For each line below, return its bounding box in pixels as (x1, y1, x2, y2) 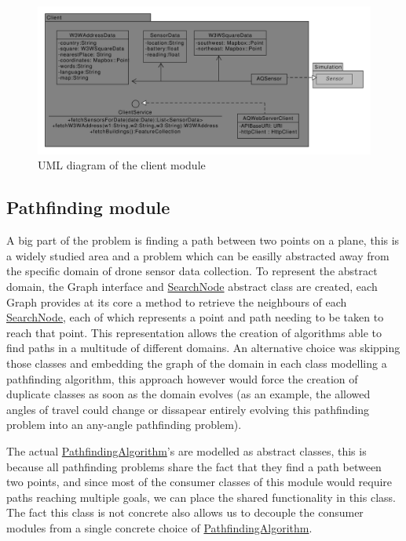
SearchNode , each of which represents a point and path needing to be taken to (6, 309, 384, 325)
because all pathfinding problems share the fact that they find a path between (6, 458, 382, 474)
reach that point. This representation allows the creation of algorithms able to (6, 324, 382, 340)
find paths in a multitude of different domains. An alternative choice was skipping (6, 339, 401, 356)
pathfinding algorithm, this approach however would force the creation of (6, 370, 358, 387)
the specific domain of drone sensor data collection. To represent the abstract (6, 263, 378, 279)
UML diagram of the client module (38, 157, 206, 173)
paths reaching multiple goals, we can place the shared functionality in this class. (6, 488, 396, 505)
